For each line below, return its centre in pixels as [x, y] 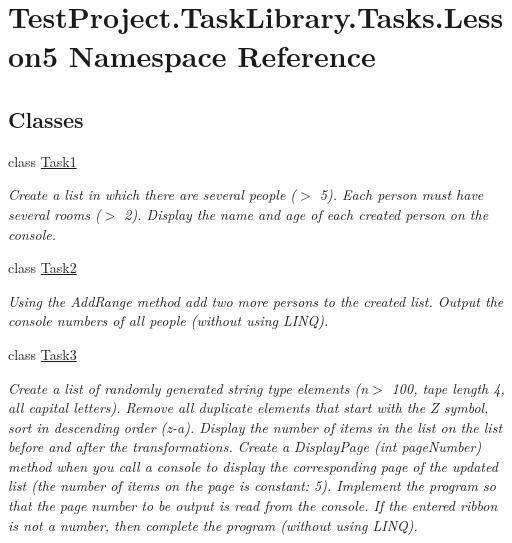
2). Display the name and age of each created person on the [306, 213]
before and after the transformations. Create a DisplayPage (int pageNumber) [245, 446]
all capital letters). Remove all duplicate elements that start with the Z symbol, [248, 407]
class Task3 [42, 353]
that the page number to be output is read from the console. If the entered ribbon [253, 505]
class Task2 [42, 267]
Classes [46, 118]
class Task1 [42, 160]
